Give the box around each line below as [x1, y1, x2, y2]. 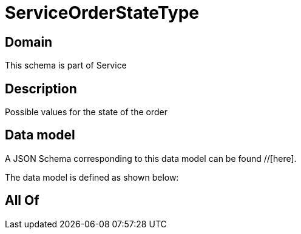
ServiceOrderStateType [5, 2, 199, 23]
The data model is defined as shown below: [5, 172, 179, 182]
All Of [5, 193, 39, 209]
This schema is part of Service [5, 60, 127, 71]
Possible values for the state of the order [5, 107, 167, 118]
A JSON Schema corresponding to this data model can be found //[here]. [5, 153, 297, 164]
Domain [5, 34, 53, 50]
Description [5, 81, 77, 96]
